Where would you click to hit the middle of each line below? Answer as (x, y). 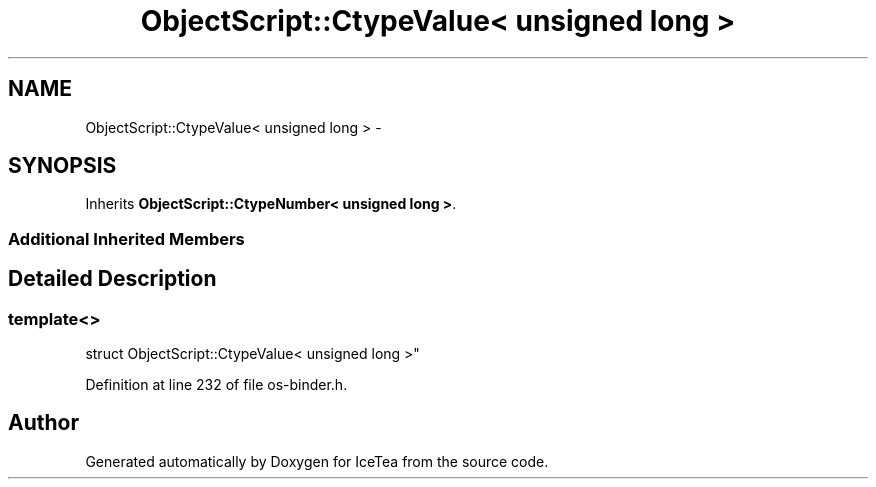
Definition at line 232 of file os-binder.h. (216, 385)
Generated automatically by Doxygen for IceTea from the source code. (317, 461)
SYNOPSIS (62, 166)
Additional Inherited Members (126, 238)
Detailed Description (112, 279)
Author (43, 423)
